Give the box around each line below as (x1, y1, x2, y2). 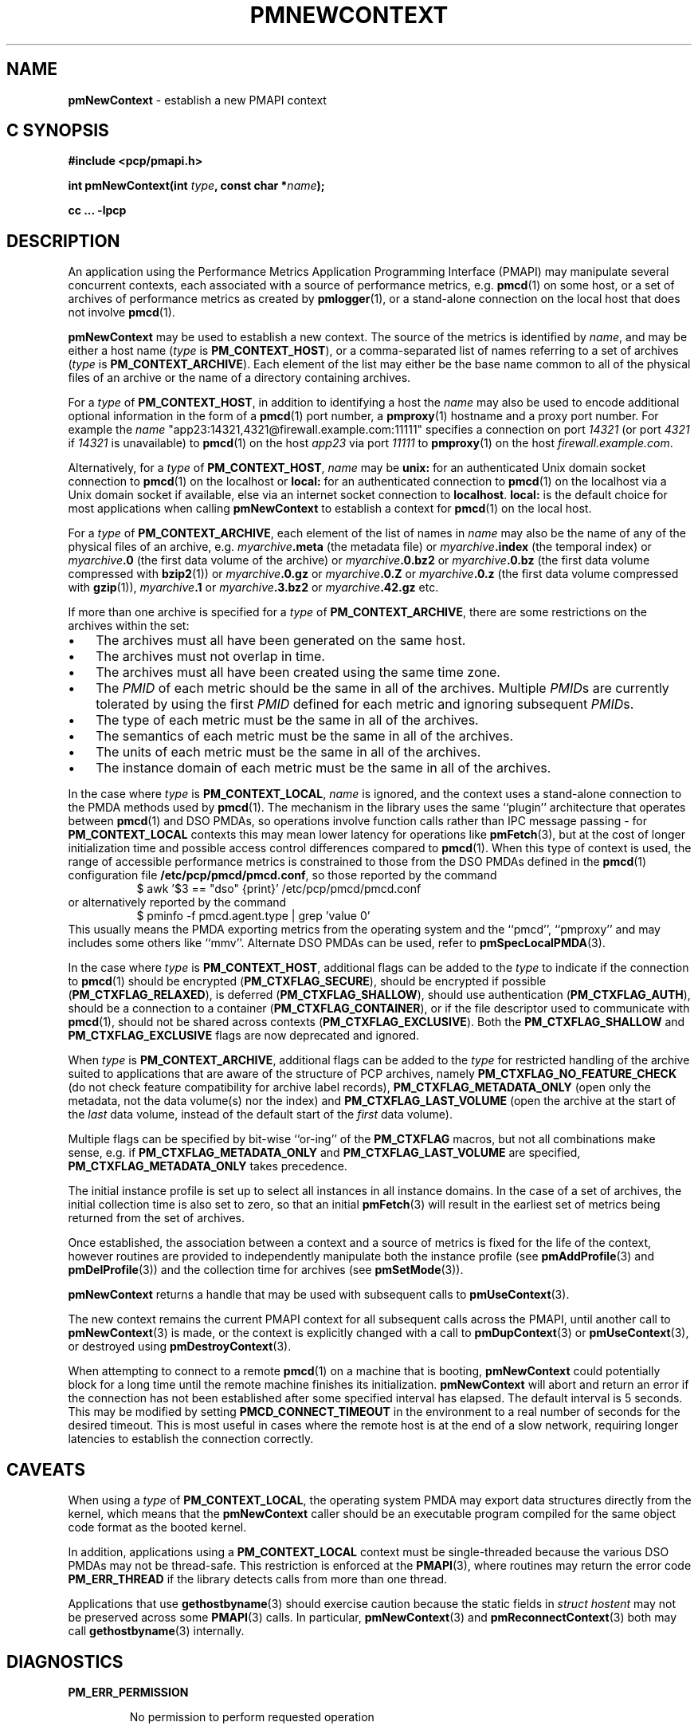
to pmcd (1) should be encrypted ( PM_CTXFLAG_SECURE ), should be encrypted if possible (68, 974, 547, 989)
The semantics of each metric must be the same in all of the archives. (96, 728, 513, 745)
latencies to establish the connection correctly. (68, 1432, 314, 1446)
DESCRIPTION (6, 230, 120, 251)
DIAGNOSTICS (6, 1651, 124, 1672)
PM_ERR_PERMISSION (68, 1685, 189, 1699)
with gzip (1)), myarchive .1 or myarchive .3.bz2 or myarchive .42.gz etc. (68, 580, 439, 595)
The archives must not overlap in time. (96, 648, 325, 665)
